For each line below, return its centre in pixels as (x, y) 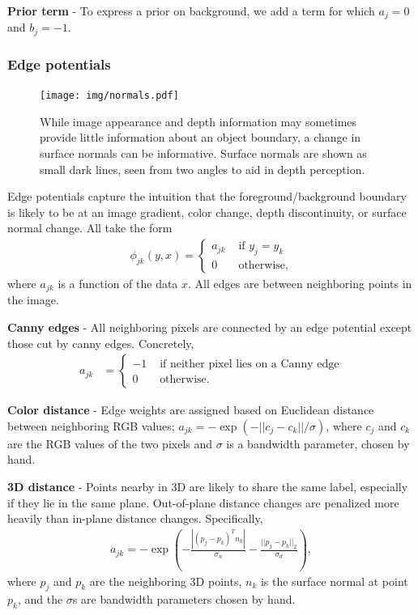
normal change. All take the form (90, 228)
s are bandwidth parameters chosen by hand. (184, 599)
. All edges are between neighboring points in (300, 283)
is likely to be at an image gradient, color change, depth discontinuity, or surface (207, 212)
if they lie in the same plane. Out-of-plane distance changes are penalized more (203, 502)
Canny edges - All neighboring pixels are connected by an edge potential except (210, 327)
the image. (33, 300)
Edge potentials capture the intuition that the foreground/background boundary (207, 196)
